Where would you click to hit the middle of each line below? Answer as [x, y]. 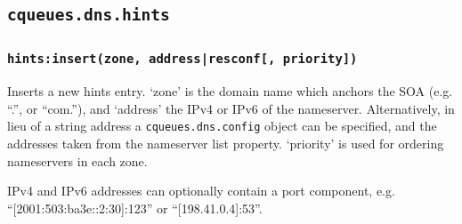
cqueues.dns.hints [89, 15]
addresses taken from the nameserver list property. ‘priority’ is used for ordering [226, 143]
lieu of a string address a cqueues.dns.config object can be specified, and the [222, 126]
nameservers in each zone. [77, 160]
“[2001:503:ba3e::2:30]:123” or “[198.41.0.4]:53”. [135, 208]
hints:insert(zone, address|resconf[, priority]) [182, 59]
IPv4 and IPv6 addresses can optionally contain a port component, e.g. [201, 191]
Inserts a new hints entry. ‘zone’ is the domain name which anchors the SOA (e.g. [230, 91]
